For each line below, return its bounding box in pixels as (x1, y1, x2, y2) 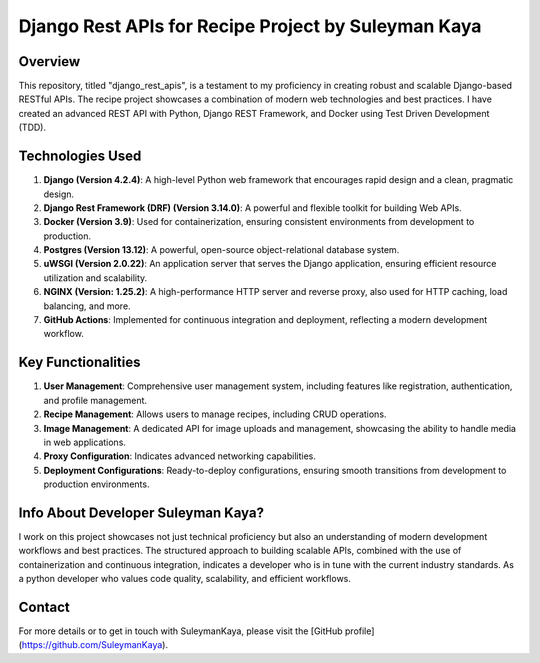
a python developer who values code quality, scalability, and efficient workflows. (18, 573, 352, 585)
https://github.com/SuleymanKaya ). (21, 639, 169, 651)
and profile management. (43, 394, 148, 406)
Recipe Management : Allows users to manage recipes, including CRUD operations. (43, 408, 387, 420)
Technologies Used (18, 148, 142, 165)
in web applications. (43, 436, 127, 448)
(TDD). (18, 121, 47, 134)
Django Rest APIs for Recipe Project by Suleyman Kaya (18, 15, 482, 37)
